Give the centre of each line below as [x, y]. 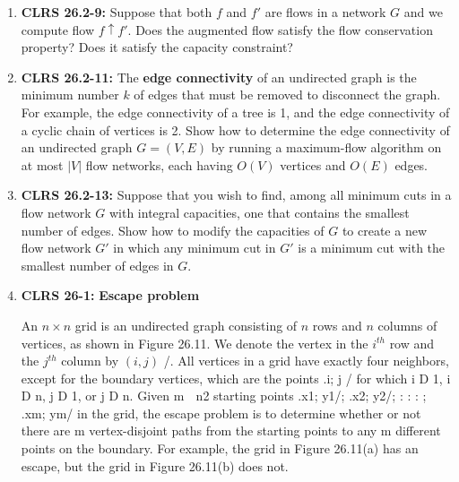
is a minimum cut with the [372, 248]
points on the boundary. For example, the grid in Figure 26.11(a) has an [220, 448]
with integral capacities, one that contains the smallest [259, 212]
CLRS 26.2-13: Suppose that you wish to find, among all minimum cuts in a [236, 195]
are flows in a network [325, 12]
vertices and [313, 164]
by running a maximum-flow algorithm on [326, 147]
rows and [337, 325]
